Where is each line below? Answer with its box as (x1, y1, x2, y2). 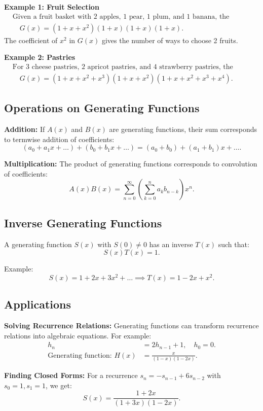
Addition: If (4, 124, 45, 134)
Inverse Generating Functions (4, 215, 162, 230)
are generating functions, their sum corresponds (109, 124, 257, 134)
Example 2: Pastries (4, 52, 76, 62)
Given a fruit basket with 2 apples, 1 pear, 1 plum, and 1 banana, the (12, 13, 230, 20)
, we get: (46, 380, 72, 390)
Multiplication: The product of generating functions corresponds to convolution (4, 158, 257, 169)
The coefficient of (4, 35, 58, 45)
